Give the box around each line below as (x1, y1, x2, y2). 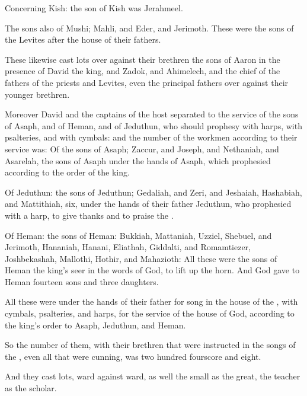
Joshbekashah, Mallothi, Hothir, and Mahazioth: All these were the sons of (5, 252, 277, 264)
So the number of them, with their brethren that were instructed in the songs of (5, 338, 296, 351)
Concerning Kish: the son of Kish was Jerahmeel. (5, 2, 183, 14)
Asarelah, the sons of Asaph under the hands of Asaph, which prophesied (5, 154, 271, 167)
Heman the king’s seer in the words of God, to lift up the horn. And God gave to (5, 264, 300, 276)
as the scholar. (5, 382, 57, 394)
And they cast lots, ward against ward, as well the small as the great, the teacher (5, 370, 300, 382)
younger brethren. (5, 88, 70, 100)
